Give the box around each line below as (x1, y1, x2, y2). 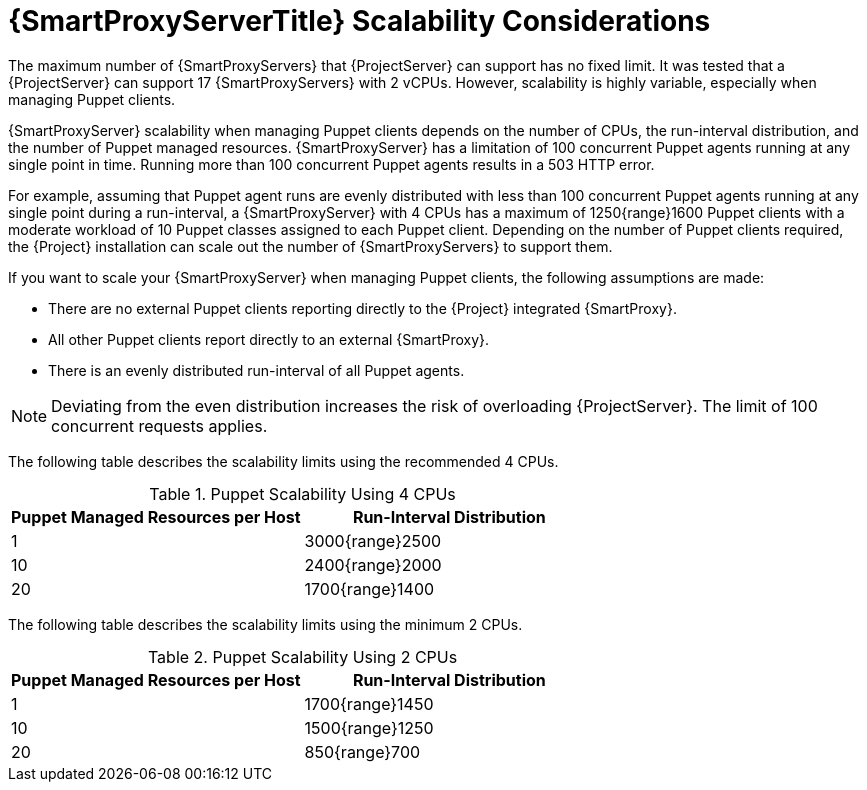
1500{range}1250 (304, 717, 434, 738)
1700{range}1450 (304, 693, 434, 714)
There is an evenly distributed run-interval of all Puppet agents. (48, 361, 465, 379)
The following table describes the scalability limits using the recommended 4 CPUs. (8, 452, 559, 470)
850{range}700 (304, 741, 421, 762)
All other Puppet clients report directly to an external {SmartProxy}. (48, 330, 490, 348)
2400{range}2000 (304, 554, 442, 575)
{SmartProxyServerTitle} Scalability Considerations (8, 4, 711, 38)
